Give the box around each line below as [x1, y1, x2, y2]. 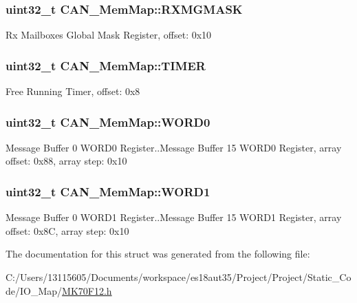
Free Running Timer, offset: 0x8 [6, 84, 140, 98]
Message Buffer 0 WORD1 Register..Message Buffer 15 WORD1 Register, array [6, 210, 342, 224]
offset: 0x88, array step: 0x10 [6, 154, 127, 168]
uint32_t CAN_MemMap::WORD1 [6, 182, 210, 200]
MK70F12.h [62, 283, 112, 297]
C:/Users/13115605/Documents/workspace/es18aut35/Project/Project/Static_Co [6, 270, 351, 284]
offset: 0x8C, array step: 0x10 [6, 223, 129, 238]
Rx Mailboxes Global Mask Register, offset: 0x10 [6, 28, 212, 42]
